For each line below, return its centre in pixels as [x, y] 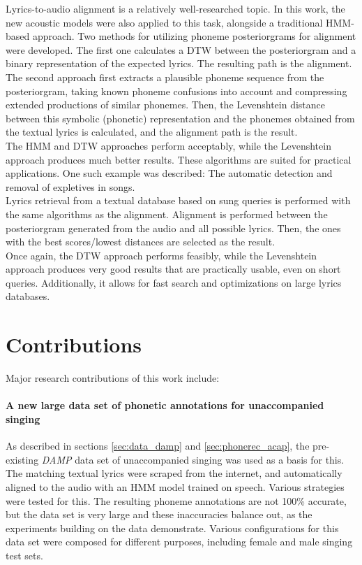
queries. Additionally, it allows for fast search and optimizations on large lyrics [174, 282]
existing [22, 459]
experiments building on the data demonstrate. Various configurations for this [172, 528]
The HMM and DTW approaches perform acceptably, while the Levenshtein [168, 145]
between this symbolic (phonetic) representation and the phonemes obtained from [180, 118]
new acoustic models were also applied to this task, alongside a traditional [164, 22]
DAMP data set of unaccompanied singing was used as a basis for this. [193, 459]
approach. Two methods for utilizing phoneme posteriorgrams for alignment [194, 36]
